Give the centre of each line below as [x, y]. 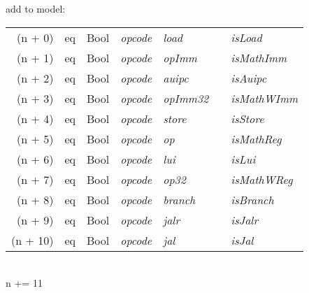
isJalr [245, 220]
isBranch [252, 199]
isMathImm [259, 57]
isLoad [246, 37]
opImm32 [186, 98]
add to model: [36, 8]
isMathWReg [262, 179]
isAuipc [249, 78]
